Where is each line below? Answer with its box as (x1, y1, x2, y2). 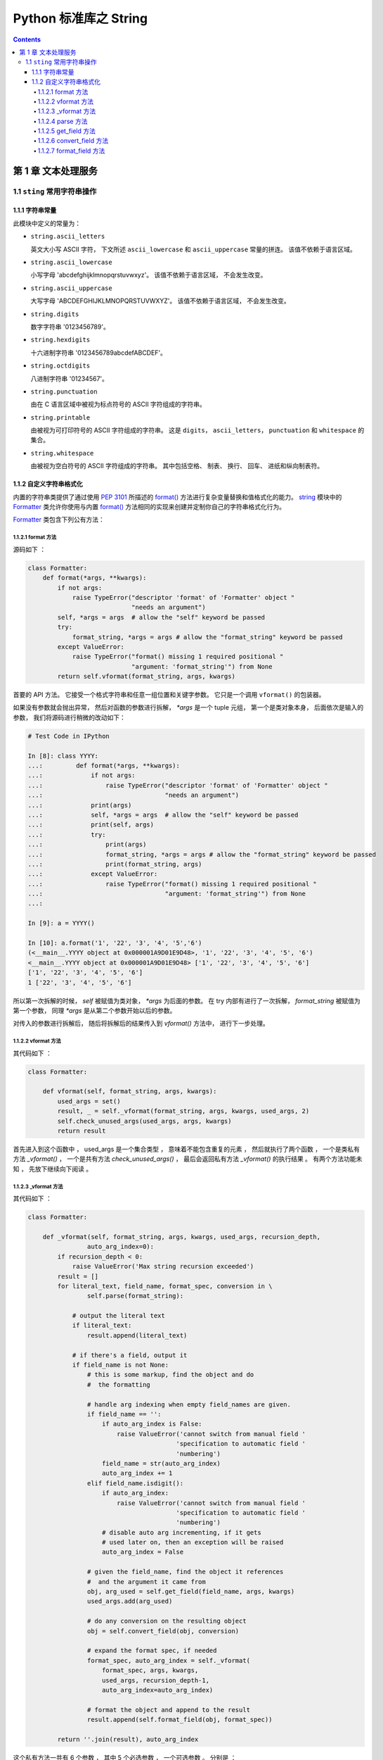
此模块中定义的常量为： (13, 219, 81, 227)
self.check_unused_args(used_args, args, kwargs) (57, 1117, 232, 1125)
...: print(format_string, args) (27, 860, 202, 868)
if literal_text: (72, 1321, 132, 1330)
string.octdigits (30, 362, 91, 370)
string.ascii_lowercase (30, 258, 112, 266)
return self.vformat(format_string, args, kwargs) (57, 672, 235, 681)
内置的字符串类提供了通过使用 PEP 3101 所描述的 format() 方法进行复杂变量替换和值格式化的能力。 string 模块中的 (13, 493, 342, 501)
